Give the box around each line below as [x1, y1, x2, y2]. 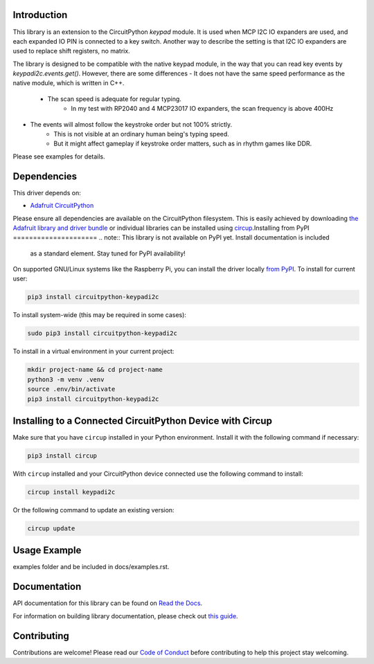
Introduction [12, 9, 68, 21]
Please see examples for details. [12, 152, 105, 161]
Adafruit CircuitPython [30, 201, 94, 210]
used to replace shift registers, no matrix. [12, 47, 131, 55]
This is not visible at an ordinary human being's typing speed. [53, 130, 230, 138]
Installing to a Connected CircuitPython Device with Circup [12, 415, 273, 427]
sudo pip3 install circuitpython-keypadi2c [27, 330, 178, 337]
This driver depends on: [12, 188, 81, 197]
